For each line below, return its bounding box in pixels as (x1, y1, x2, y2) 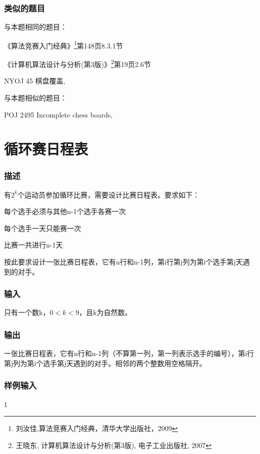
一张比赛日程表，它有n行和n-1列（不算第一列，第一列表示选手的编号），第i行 (4, 348, 254, 358)
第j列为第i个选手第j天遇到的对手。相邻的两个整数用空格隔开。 (4, 357, 206, 368)
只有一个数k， (4, 307, 50, 317)
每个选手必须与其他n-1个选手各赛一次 (4, 206, 126, 216)
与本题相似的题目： (4, 92, 67, 102)
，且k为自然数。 (79, 307, 132, 317)
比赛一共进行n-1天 (4, 239, 63, 250)
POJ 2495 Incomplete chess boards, (4, 109, 113, 119)
